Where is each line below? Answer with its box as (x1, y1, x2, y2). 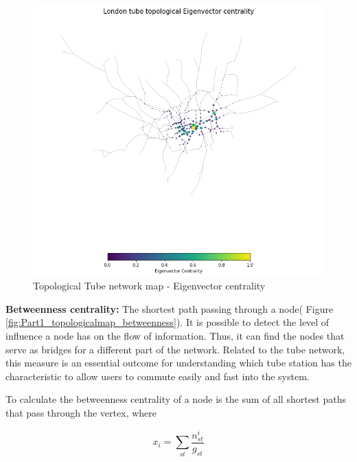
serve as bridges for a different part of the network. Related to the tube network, (5, 342, 345, 356)
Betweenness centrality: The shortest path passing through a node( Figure (5, 301, 334, 316)
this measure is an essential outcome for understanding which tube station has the (5, 355, 352, 370)
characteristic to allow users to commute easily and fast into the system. (5, 368, 310, 383)
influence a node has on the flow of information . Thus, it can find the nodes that (5, 328, 345, 342)
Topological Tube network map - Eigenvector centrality (33, 278, 266, 293)
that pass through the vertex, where (5, 405, 157, 419)
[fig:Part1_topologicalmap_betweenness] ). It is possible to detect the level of (5, 315, 330, 329)
